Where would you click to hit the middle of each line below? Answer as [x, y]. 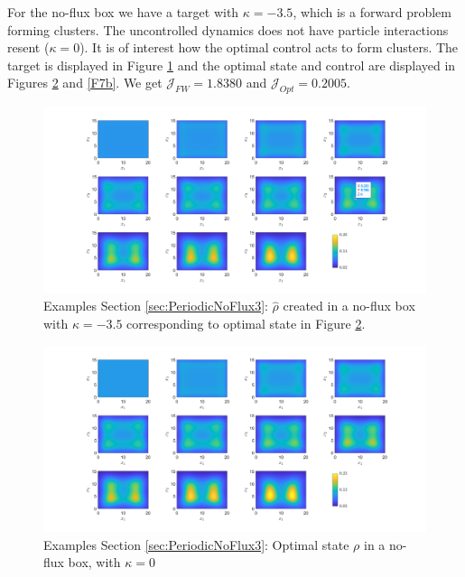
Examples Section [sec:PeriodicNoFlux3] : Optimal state [196, 544]
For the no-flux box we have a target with [123, 12]
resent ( [28, 47]
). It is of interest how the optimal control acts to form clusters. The [269, 47]
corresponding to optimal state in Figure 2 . [246, 323]
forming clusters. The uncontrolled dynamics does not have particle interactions [228, 29]
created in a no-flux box [349, 306]
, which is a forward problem [372, 12]
